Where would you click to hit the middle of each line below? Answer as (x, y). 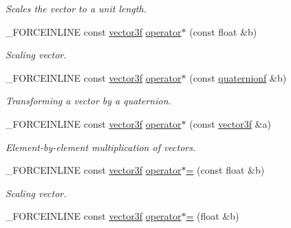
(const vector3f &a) (230, 123)
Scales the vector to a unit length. (76, 8)
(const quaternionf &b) (238, 77)
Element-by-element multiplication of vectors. (101, 147)
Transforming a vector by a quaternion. (88, 101)
